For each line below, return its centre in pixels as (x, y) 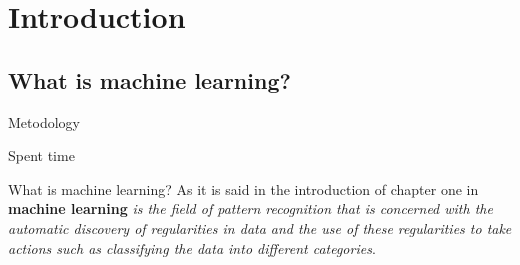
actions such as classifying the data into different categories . (192, 247)
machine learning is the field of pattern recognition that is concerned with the (250, 208)
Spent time (41, 155)
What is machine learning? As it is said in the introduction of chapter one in (243, 188)
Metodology (44, 121)
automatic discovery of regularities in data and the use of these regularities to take (260, 227)
